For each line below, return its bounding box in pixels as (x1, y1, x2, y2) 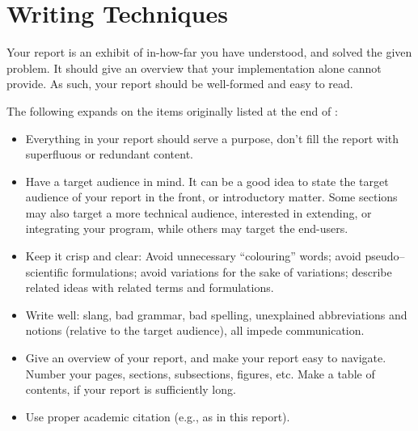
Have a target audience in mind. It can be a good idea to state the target (25, 172, 389, 189)
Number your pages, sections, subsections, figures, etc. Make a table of (25, 365, 375, 382)
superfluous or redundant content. (25, 146, 193, 163)
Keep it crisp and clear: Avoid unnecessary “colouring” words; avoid (25, 247, 361, 264)
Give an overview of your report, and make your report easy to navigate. (25, 349, 386, 366)
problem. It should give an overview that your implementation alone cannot (6, 59, 382, 76)
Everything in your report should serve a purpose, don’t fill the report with (25, 129, 399, 146)
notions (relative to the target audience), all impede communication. (25, 322, 365, 339)
